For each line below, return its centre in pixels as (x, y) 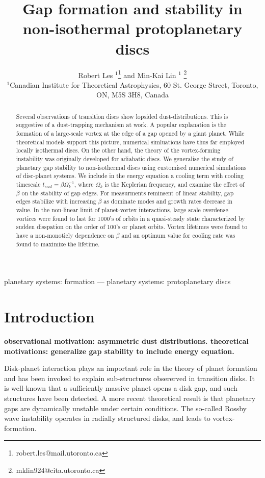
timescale (28, 184)
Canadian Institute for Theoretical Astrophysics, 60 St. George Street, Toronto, (134, 84)
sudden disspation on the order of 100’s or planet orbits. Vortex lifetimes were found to (132, 227)
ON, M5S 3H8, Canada (132, 95)
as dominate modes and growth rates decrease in (168, 201)
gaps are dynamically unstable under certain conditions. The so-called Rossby (125, 408)
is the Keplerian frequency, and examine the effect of (175, 184)
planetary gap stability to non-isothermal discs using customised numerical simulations (131, 167)
